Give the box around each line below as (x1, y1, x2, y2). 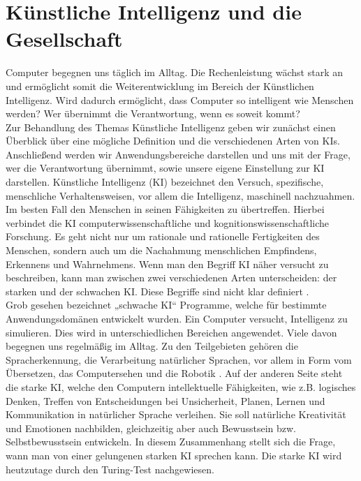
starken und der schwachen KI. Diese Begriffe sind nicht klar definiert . (6, 283, 309, 298)
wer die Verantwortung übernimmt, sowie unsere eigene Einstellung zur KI (6, 161, 325, 175)
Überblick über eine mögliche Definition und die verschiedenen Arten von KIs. (6, 133, 340, 148)
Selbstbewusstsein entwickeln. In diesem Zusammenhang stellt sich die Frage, (6, 434, 336, 449)
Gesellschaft (6, 24, 123, 53)
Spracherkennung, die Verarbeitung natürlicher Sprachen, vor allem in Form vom (6, 352, 352, 367)
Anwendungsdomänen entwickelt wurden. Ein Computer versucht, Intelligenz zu (6, 311, 348, 325)
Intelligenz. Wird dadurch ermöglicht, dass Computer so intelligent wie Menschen (6, 92, 354, 107)
